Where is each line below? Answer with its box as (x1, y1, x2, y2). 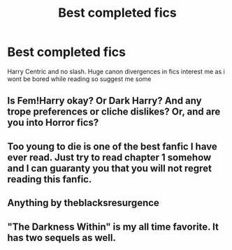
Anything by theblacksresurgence (7, 197, 159, 209)
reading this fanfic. (7, 173, 92, 185)
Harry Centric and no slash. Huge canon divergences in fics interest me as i (7, 67, 225, 75)
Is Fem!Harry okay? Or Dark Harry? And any (7, 95, 202, 107)
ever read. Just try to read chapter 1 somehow (7, 152, 212, 163)
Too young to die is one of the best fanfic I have (7, 140, 218, 152)
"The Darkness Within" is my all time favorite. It (7, 221, 219, 233)
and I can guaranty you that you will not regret (7, 162, 212, 174)
